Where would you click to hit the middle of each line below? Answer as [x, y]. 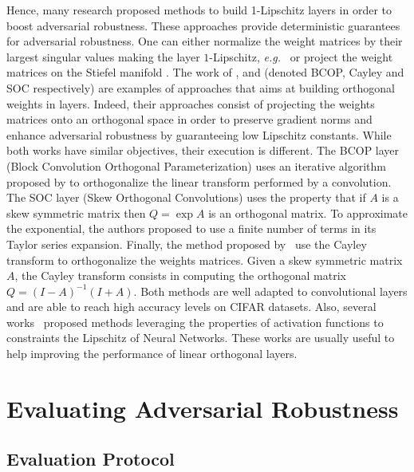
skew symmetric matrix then [76, 212]
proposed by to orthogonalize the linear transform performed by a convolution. [199, 181]
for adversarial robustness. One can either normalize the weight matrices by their [205, 41]
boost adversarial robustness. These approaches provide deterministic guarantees [203, 25]
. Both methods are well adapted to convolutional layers [270, 291]
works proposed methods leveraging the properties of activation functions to [195, 322]
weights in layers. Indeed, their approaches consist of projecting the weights [191, 103]
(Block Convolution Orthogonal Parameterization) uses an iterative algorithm [196, 165]
